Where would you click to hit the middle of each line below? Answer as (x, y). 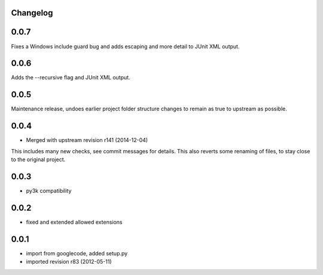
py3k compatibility (49, 190)
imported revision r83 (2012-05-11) (69, 262)
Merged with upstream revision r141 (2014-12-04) (87, 140)
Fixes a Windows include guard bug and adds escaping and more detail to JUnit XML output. (125, 46)
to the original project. (38, 160)
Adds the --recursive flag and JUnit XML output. (71, 78)
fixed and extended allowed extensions (74, 222)
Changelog (32, 13)
